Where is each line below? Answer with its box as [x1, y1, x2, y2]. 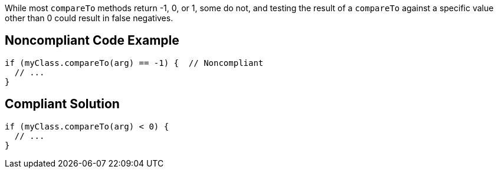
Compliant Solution [5, 97, 120, 112]
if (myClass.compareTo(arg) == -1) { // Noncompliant [5, 58, 264, 68]
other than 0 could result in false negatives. [5, 13, 173, 23]
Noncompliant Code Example [5, 33, 179, 48]
